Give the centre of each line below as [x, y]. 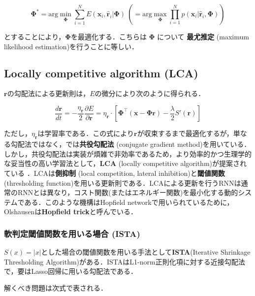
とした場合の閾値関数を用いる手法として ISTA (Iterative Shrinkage [146, 252]
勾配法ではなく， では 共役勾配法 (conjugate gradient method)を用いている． [131, 144]
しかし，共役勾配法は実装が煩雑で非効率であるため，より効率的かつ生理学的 [128, 153]
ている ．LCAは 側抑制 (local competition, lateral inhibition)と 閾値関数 [114, 173]
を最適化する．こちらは [109, 36]
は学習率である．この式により [86, 133]
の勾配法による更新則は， [48, 93]
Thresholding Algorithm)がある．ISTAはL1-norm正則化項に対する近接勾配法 [125, 261]
